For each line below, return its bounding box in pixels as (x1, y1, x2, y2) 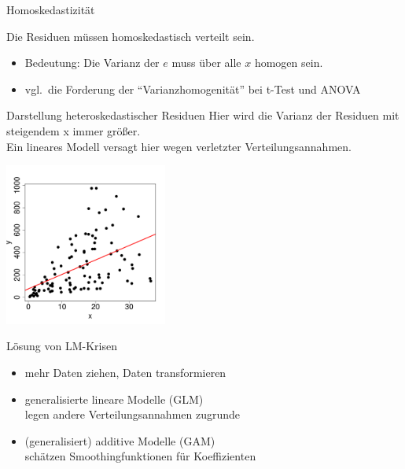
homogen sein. (254, 54, 323, 71)
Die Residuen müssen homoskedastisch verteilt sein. (6, 28, 255, 44)
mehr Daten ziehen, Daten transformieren (24, 364, 226, 380)
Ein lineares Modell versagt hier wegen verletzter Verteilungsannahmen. (6, 138, 352, 154)
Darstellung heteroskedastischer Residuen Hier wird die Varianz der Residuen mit (6, 107, 399, 124)
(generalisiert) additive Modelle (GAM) (24, 432, 215, 449)
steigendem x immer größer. (6, 122, 141, 138)
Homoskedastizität (6, 2, 95, 17)
